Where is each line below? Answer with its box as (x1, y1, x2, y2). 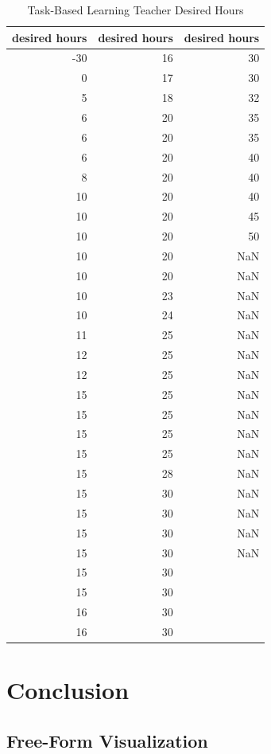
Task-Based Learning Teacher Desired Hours (27, 2, 244, 18)
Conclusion (6, 674, 130, 706)
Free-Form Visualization (6, 728, 208, 752)
